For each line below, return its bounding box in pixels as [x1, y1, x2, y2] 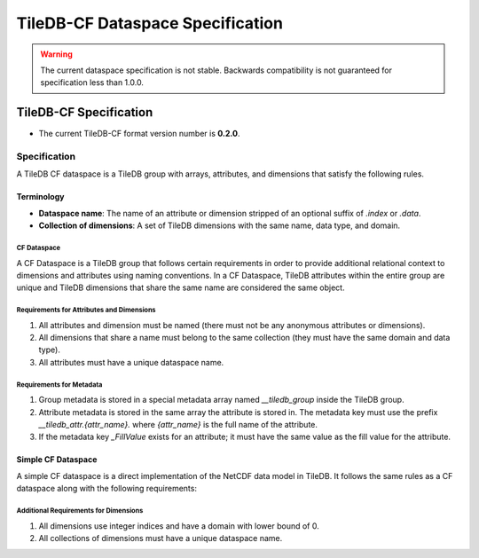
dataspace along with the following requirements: [16, 483, 197, 494]
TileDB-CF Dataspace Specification [16, 13, 284, 33]
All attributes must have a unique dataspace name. [38, 357, 224, 367]
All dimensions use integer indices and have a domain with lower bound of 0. [38, 520, 319, 531]
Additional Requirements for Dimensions [16, 506, 144, 515]
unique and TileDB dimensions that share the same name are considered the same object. [16, 282, 345, 293]
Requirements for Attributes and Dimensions [16, 306, 156, 315]
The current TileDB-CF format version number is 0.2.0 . [38, 129, 240, 139]
